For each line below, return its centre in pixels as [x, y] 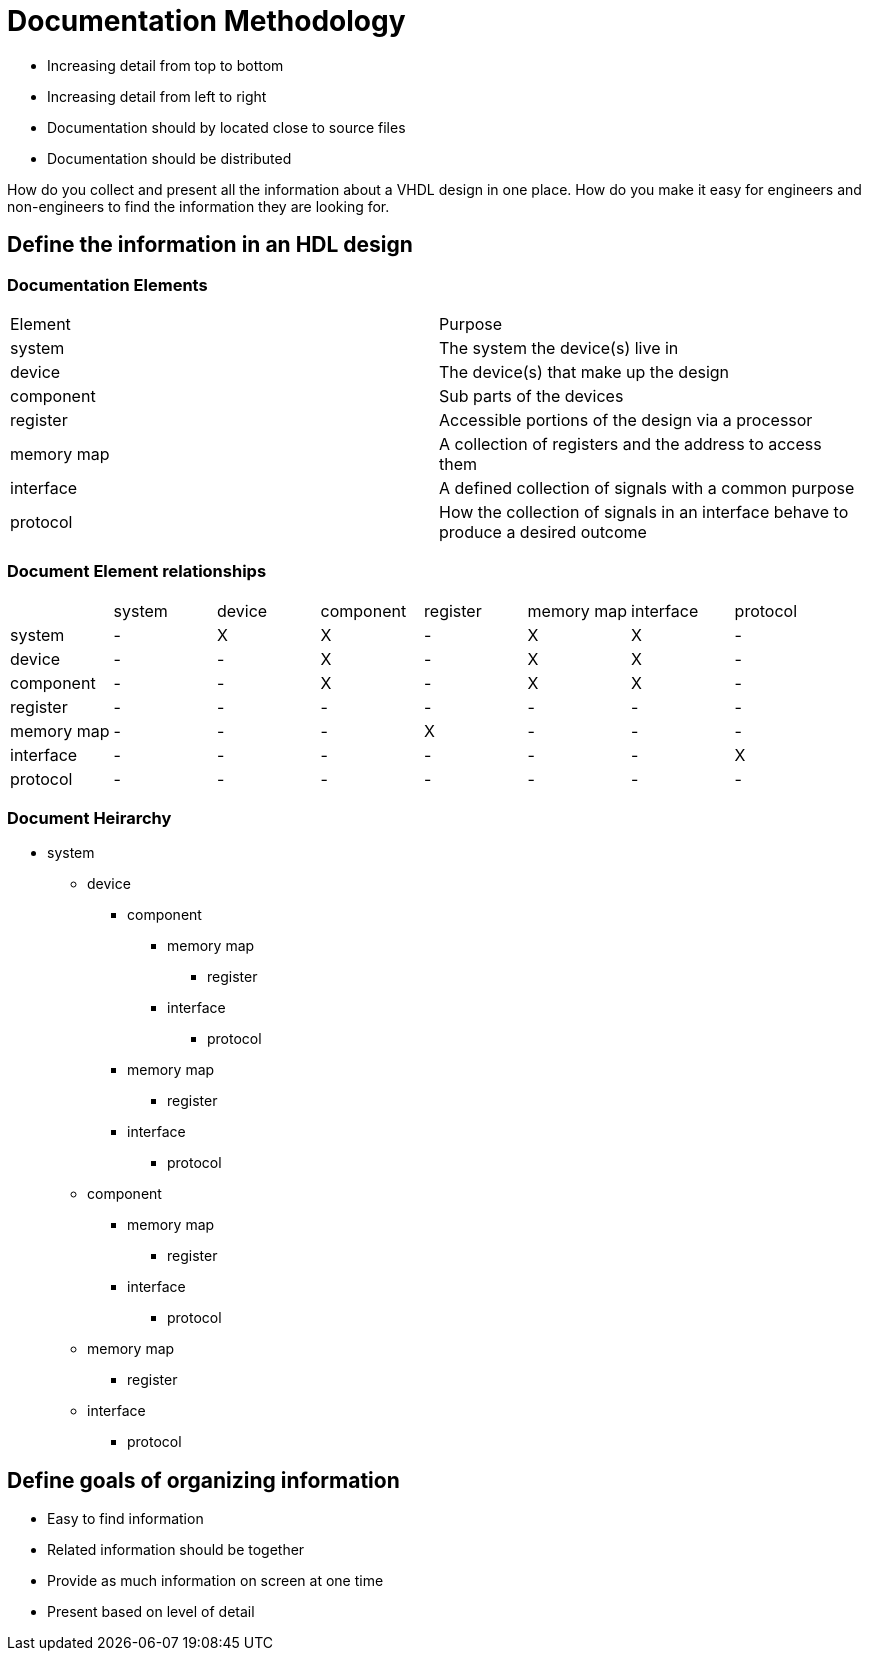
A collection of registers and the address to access [630, 443]
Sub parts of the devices [531, 395]
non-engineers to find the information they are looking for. [198, 206]
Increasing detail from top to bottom [165, 65]
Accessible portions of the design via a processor [626, 419]
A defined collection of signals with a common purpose [647, 487]
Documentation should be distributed [169, 158]
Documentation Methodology [206, 21]
